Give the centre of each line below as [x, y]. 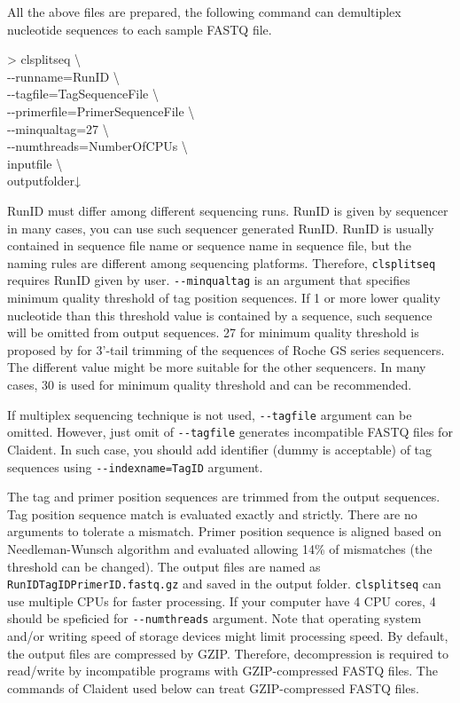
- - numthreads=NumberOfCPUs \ [97, 146]
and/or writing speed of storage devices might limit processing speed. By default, [228, 636]
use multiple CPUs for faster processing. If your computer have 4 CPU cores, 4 [222, 600]
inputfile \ [35, 163]
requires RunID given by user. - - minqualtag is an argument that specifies [209, 280]
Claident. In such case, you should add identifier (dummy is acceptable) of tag [220, 449]
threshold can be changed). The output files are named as [164, 566]
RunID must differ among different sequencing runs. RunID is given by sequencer [228, 210]
